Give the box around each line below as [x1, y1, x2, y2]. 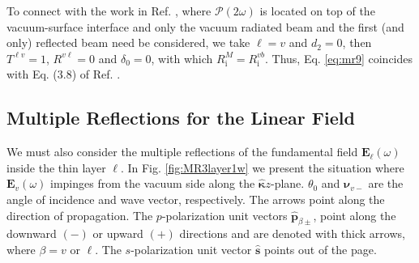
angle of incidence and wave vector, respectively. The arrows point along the [6, 190, 385, 207]
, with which [151, 49, 213, 66]
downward [6, 225, 57, 242]
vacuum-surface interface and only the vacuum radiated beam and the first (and [6, 18, 404, 35]
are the [368, 175, 404, 192]
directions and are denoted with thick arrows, [179, 225, 405, 242]
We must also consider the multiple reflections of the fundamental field [6, 143, 358, 160]
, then [342, 34, 372, 51]
